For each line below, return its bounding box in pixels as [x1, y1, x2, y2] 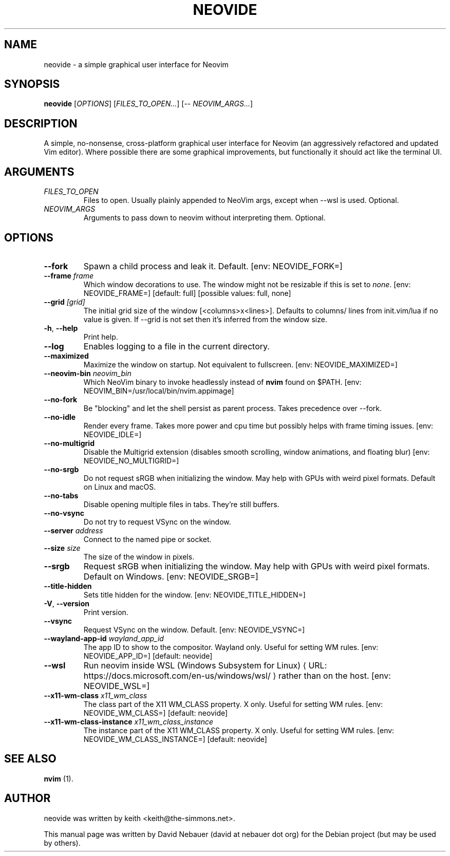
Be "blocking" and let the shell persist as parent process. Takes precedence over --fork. [83, 403, 382, 413]
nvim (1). [44, 774, 73, 783]
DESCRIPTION [4, 117, 78, 130]
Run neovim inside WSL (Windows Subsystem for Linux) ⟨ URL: [83, 660, 327, 671]
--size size [44, 543, 81, 552]
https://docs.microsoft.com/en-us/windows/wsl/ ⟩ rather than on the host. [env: [83, 670, 391, 681]
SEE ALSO [4, 752, 57, 766]
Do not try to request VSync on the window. [83, 517, 231, 526]
